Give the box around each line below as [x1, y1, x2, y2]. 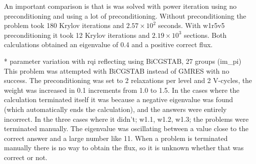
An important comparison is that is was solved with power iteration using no [4, 1, 237, 11]
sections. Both [183, 29, 227, 40]
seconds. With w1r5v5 [158, 20, 225, 30]
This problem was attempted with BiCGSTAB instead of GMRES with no [4, 65, 229, 76]
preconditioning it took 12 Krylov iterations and [4, 29, 150, 40]
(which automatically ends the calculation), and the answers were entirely [4, 104, 227, 114]
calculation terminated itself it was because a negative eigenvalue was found [4, 94, 233, 105]
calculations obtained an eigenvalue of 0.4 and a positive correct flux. [4, 39, 213, 50]
